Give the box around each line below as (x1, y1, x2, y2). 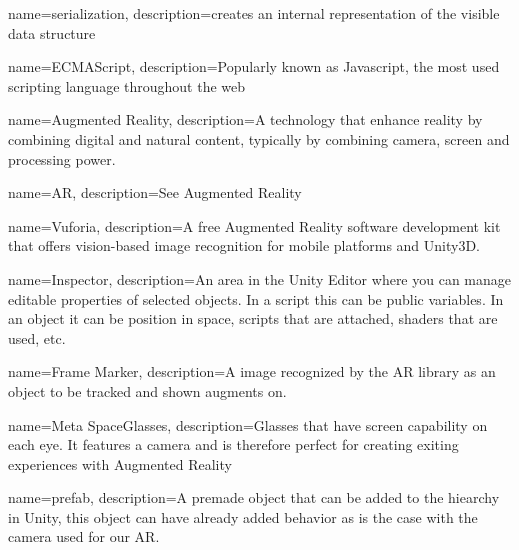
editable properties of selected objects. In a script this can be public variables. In (8, 288, 504, 309)
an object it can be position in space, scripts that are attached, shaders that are (8, 308, 498, 329)
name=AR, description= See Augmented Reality (8, 182, 302, 203)
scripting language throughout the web (8, 75, 246, 96)
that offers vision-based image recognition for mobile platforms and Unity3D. (8, 235, 481, 256)
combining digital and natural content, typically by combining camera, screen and (8, 128, 510, 149)
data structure (8, 22, 96, 43)
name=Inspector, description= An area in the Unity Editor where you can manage (8, 268, 512, 289)
